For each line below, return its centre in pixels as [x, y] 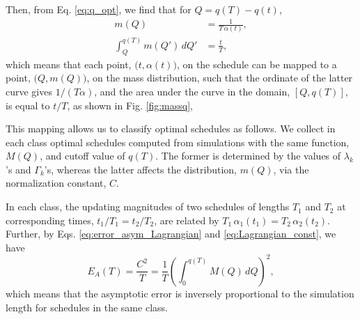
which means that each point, [69, 64]
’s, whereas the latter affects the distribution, [140, 169]
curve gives [29, 91]
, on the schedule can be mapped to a [257, 64]
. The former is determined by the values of [248, 156]
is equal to [28, 105]
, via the [291, 169]
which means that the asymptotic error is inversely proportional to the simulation [180, 293]
